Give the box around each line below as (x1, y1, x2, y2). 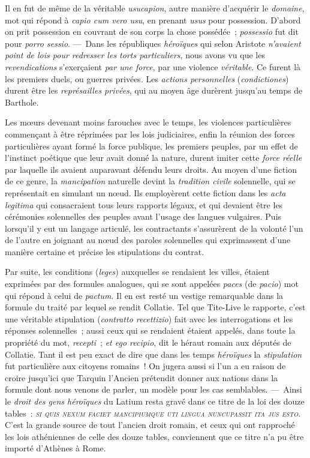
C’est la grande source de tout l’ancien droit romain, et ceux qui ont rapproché (5, 418, 295, 431)
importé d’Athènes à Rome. (5, 442, 106, 454)
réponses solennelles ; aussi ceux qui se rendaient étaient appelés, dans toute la (5, 324, 296, 337)
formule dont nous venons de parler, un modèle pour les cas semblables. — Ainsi (5, 383, 302, 396)
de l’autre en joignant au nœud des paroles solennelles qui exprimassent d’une (5, 234, 291, 246)
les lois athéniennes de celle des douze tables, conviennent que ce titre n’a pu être (5, 430, 304, 442)
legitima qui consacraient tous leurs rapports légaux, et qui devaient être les (5, 198, 283, 211)
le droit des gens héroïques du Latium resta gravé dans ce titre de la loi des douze (5, 395, 305, 407)
